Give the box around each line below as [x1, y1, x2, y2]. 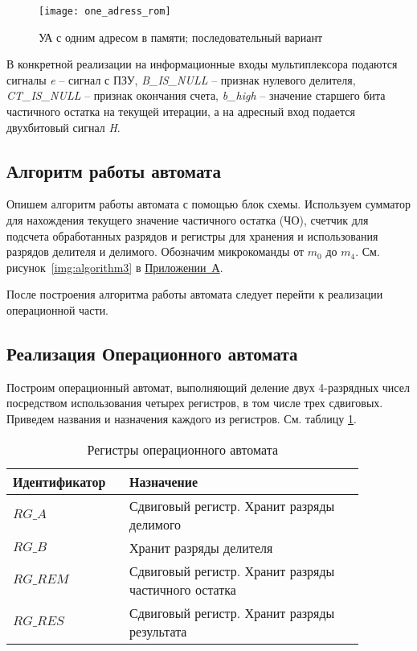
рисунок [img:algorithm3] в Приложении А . [6, 258, 223, 275]
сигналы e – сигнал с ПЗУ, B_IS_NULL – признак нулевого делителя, [6, 71, 356, 88]
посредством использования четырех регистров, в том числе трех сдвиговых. [6, 394, 383, 411]
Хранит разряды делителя [129, 538, 273, 557]
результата [129, 621, 187, 641]
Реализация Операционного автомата [6, 340, 298, 365]
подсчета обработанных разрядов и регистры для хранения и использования [6, 227, 378, 244]
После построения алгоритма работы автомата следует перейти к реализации [6, 286, 383, 303]
